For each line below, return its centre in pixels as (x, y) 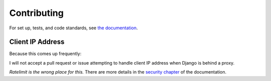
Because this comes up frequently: (45, 54)
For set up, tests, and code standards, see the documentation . (74, 28)
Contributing (36, 13)
